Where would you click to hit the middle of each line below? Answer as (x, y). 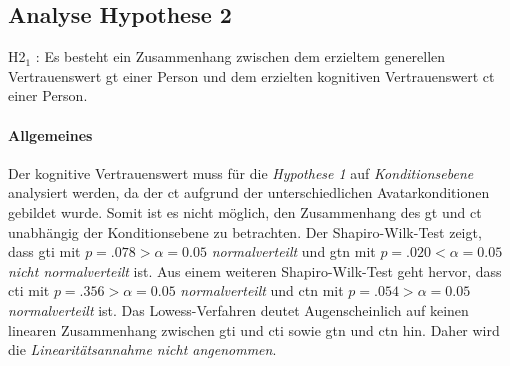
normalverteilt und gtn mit (293, 251)
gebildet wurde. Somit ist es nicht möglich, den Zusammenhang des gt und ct (245, 211)
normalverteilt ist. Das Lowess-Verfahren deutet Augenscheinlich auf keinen (238, 309)
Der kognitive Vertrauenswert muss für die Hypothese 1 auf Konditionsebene (241, 172)
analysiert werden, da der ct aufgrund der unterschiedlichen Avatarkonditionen (249, 192)
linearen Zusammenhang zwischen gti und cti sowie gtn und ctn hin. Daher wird (254, 329)
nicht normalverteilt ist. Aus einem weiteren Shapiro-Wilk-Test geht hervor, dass (255, 270)
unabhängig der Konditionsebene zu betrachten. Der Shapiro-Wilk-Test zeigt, (245, 231)
